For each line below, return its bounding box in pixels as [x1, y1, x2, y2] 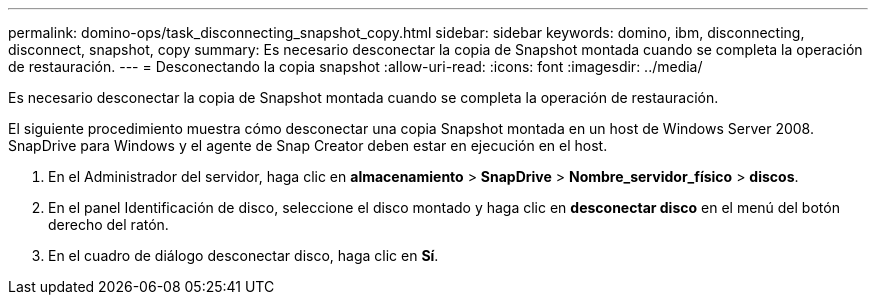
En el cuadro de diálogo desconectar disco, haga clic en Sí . [48, 247, 439, 264]
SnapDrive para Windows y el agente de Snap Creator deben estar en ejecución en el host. [8, 137, 608, 154]
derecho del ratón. [48, 216, 169, 233]
